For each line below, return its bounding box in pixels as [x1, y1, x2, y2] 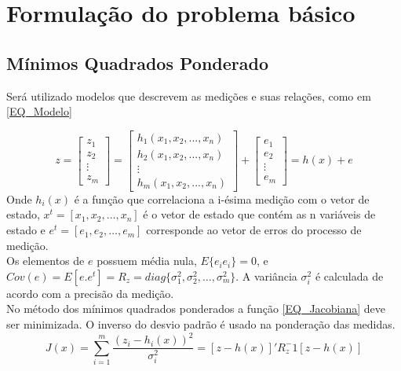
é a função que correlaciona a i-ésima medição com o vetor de [74, 190, 370, 207]
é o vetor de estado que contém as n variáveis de [143, 206, 376, 222]
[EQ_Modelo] [6, 103, 72, 119]
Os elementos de [6, 252, 85, 269]
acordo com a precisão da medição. [6, 285, 174, 301]
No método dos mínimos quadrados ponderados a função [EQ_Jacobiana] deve [6, 300, 386, 317]
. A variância [235, 267, 297, 284]
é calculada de [315, 267, 384, 284]
